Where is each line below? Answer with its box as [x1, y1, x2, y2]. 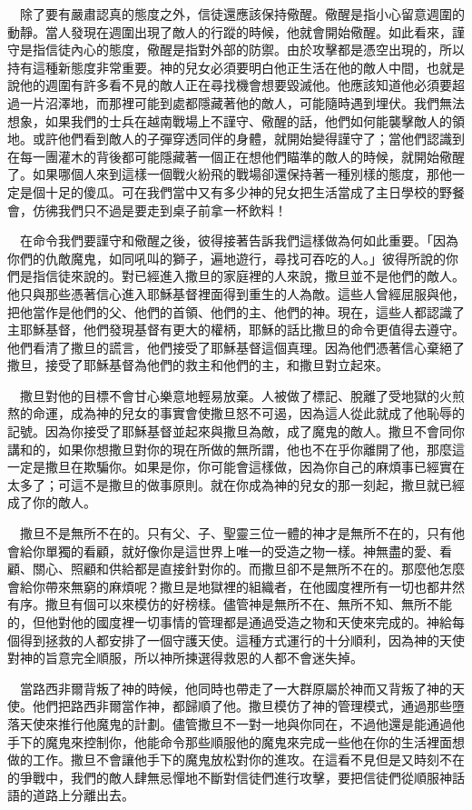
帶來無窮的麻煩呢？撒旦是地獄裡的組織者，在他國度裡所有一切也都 [44, 576, 439, 595]
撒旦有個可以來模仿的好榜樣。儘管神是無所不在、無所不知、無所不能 [44, 595, 452, 614]
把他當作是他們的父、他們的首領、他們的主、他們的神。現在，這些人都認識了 [7, 302, 465, 321]
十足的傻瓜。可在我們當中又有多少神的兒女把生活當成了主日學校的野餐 [44, 182, 465, 201]
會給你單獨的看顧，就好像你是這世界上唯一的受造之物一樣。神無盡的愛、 [7, 541, 439, 560]
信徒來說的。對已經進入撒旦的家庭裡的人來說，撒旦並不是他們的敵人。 [44, 266, 465, 285]
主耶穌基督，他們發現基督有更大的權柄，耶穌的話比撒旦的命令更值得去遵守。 [7, 320, 465, 339]
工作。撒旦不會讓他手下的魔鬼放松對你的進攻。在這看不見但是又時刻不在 [32, 750, 465, 769]
